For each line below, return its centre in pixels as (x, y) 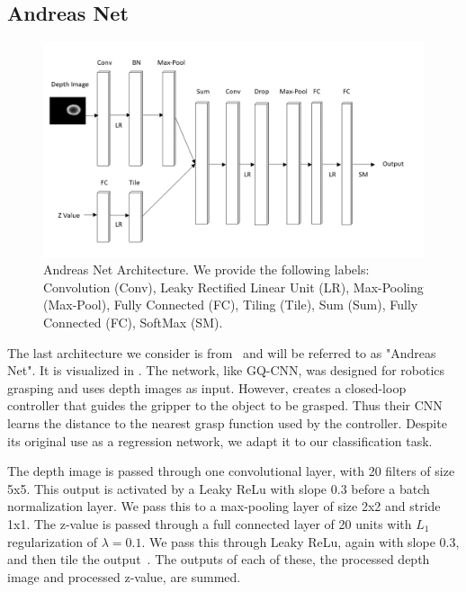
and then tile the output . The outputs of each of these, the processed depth (219, 559)
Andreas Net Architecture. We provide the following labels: (206, 269)
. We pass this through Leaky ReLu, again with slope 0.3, (300, 541)
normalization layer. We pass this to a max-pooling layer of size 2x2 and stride (224, 506)
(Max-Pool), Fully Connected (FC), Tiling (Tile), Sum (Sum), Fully (231, 305)
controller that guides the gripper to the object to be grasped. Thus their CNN (225, 405)
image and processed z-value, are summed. (124, 576)
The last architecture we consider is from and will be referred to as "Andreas (222, 352)
